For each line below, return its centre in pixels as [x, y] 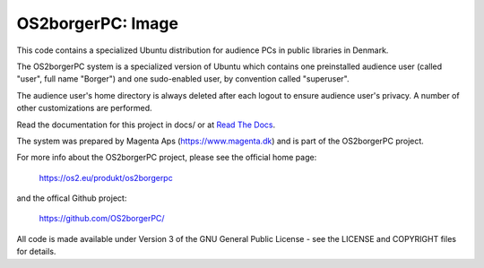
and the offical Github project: [72, 198]
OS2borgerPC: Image [98, 23]
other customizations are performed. [84, 108]
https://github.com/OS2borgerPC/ [102, 219]
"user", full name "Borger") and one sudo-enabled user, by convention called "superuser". [183, 79]
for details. [36, 252]
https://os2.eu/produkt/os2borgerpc [106, 177]
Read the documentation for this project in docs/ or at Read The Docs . [146, 125]
